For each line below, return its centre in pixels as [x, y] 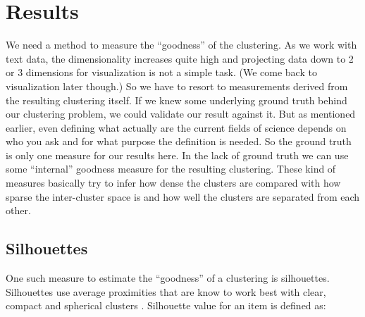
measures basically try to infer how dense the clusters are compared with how [173, 183]
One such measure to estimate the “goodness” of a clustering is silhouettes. [168, 278]
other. [18, 210]
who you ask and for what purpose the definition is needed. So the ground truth [179, 141]
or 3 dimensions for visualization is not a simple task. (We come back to [161, 72]
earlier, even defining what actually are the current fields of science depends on [176, 127]
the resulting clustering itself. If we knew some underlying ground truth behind [177, 100]
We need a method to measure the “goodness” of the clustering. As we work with [181, 45]
